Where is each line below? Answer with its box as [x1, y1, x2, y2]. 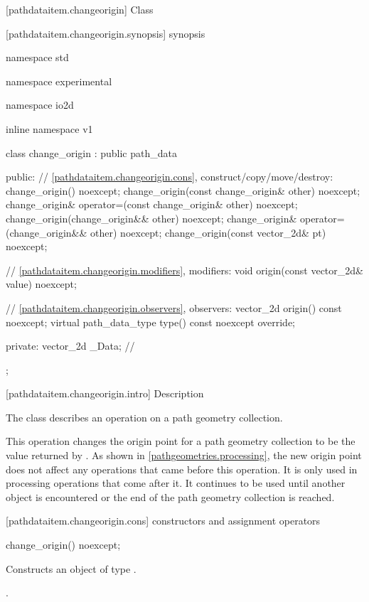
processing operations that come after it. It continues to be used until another [6, 475, 346, 490]
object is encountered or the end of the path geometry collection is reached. [6, 489, 335, 504]
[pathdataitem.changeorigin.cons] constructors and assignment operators [6, 513, 321, 528]
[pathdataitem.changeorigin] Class [6, 2, 154, 16]
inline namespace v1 [6, 121, 93, 136]
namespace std [6, 50, 69, 65]
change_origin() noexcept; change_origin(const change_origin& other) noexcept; [6, 183, 360, 198]
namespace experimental [6, 73, 112, 88]
